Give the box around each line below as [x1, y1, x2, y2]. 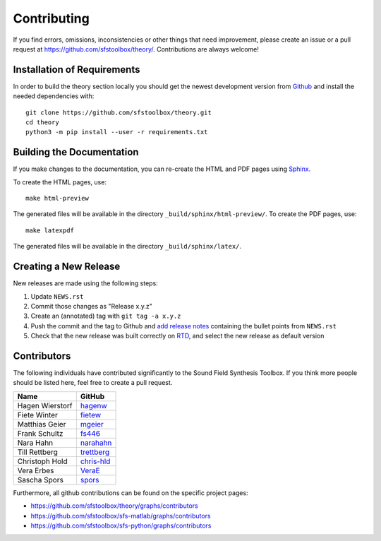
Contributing [13, 11, 90, 26]
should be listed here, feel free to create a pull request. [13, 379, 173, 387]
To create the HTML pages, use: [13, 177, 107, 186]
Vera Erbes [17, 465, 54, 475]
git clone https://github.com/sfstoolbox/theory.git [25, 108, 212, 117]
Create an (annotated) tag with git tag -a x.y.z [30, 311, 181, 321]
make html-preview [25, 194, 90, 203]
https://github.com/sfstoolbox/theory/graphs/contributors [30, 501, 198, 510]
